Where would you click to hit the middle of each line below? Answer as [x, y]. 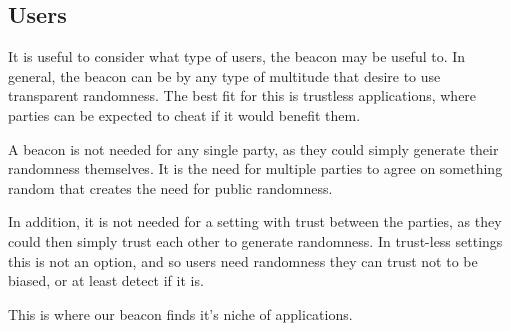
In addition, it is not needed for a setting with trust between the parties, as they [255, 221]
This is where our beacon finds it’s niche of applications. [180, 313]
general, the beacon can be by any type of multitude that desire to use [224, 75]
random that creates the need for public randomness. [170, 187]
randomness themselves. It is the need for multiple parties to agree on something [255, 168]
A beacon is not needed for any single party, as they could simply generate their [253, 148]
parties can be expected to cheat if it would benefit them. [184, 114]
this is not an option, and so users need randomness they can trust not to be [243, 260]
